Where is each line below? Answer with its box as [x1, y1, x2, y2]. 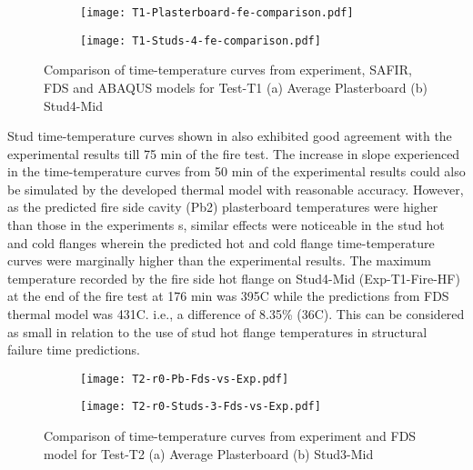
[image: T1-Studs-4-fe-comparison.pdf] [80, 34, 321, 47]
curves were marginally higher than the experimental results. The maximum [7, 251, 431, 270]
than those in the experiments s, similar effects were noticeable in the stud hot [7, 215, 445, 235]
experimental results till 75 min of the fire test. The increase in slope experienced [7, 144, 460, 163]
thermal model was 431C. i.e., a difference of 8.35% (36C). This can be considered [7, 305, 465, 324]
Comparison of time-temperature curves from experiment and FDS [44, 426, 417, 445]
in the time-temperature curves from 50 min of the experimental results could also [7, 162, 466, 181]
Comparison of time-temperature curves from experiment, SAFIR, [44, 60, 412, 79]
